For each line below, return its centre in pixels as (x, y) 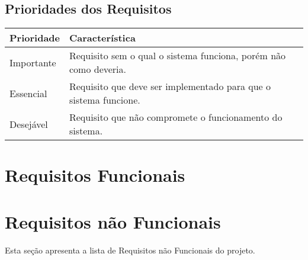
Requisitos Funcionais (95, 175)
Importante (33, 62)
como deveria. (98, 69)
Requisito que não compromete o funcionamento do (176, 117)
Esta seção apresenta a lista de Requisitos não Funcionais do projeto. (130, 250)
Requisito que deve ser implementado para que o (170, 86)
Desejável (29, 124)
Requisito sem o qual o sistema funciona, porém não (177, 56)
